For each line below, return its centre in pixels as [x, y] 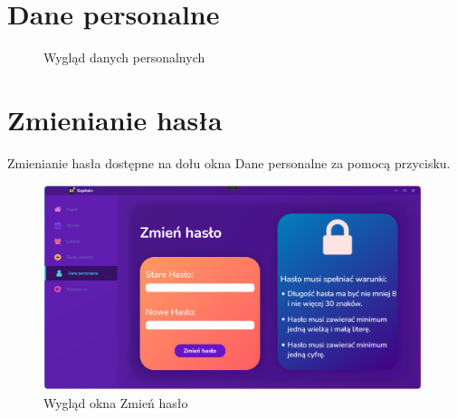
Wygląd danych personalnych [124, 57]
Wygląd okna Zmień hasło [116, 402]
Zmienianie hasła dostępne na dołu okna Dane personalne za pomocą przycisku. [229, 162]
